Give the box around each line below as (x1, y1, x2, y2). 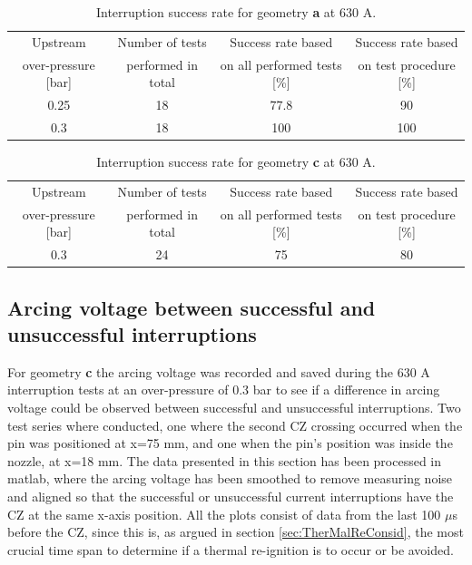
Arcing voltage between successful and (7, 293, 376, 321)
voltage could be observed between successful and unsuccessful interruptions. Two (7, 398, 461, 417)
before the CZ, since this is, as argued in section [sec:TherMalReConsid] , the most (7, 522, 464, 541)
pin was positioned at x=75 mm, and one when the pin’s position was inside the (7, 433, 453, 453)
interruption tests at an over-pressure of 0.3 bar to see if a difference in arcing (7, 380, 440, 399)
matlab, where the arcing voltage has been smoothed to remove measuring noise (7, 469, 453, 488)
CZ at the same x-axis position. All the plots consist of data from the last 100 (7, 504, 441, 523)
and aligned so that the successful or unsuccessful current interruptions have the (7, 487, 454, 506)
